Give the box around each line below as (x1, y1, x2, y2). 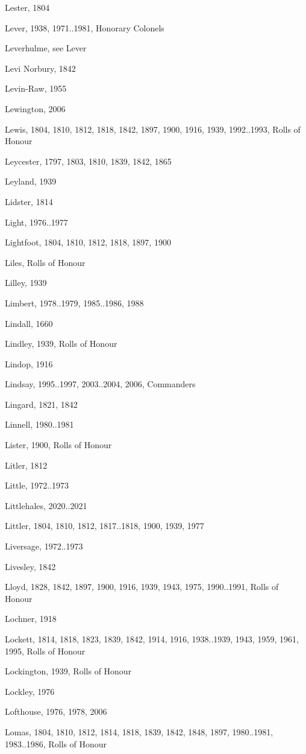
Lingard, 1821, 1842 (5, 398, 78, 410)
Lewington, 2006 (5, 102, 66, 115)
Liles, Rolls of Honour (5, 256, 86, 268)
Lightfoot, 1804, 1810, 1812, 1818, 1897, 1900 (5, 236, 171, 249)
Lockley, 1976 (5, 685, 55, 697)
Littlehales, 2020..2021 (5, 499, 87, 512)
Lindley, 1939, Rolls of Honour (5, 337, 117, 350)
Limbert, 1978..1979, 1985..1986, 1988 (5, 296, 144, 309)
